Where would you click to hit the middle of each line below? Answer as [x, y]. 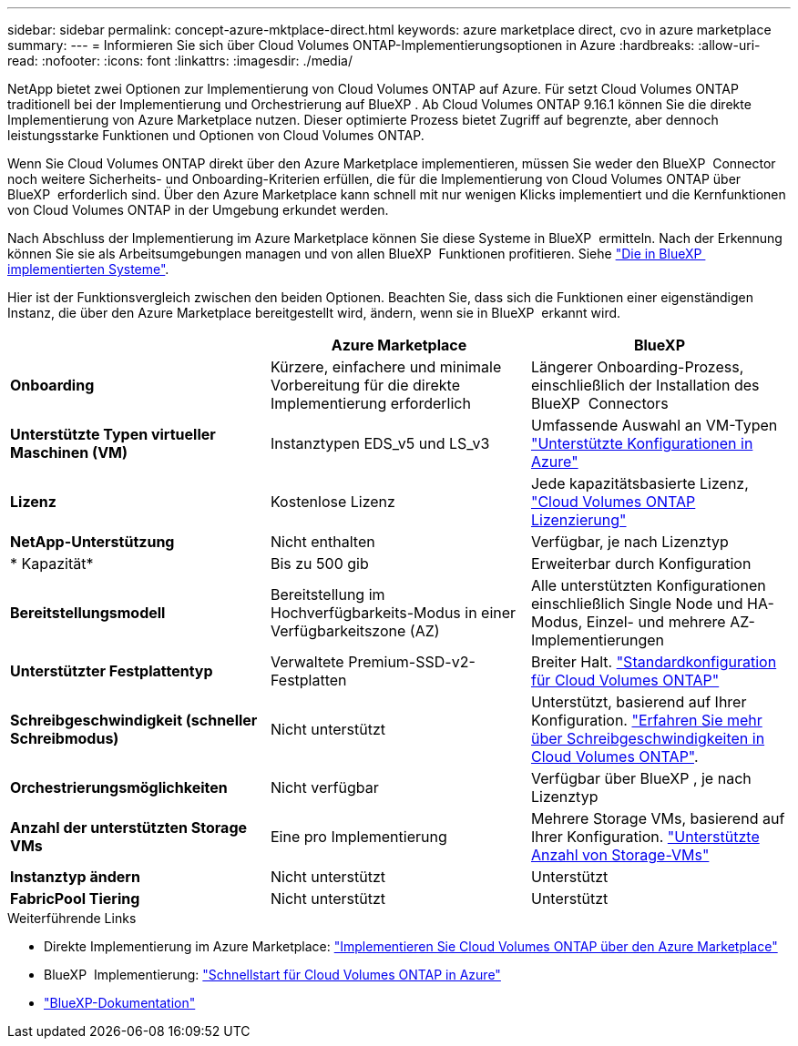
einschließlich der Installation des [645, 385]
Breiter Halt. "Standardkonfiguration [654, 662]
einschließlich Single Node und [637, 604]
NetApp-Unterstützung [92, 542]
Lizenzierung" [578, 520]
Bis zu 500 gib [319, 564]
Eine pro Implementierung [358, 837]
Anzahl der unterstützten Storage [129, 828]
